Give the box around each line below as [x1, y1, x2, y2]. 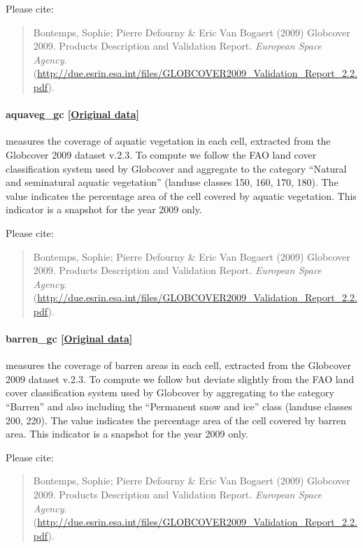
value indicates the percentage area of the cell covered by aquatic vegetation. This [6, 188, 357, 203]
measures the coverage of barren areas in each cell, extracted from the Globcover [6, 358, 352, 373]
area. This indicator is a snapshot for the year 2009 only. [6, 426, 248, 441]
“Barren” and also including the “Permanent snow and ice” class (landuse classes [6, 399, 353, 414]
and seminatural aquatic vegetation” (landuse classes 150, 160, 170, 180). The [6, 175, 339, 189]
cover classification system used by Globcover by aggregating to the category [6, 385, 334, 400]
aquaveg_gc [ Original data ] [6, 107, 139, 122]
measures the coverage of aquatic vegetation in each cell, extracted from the [6, 134, 331, 148]
